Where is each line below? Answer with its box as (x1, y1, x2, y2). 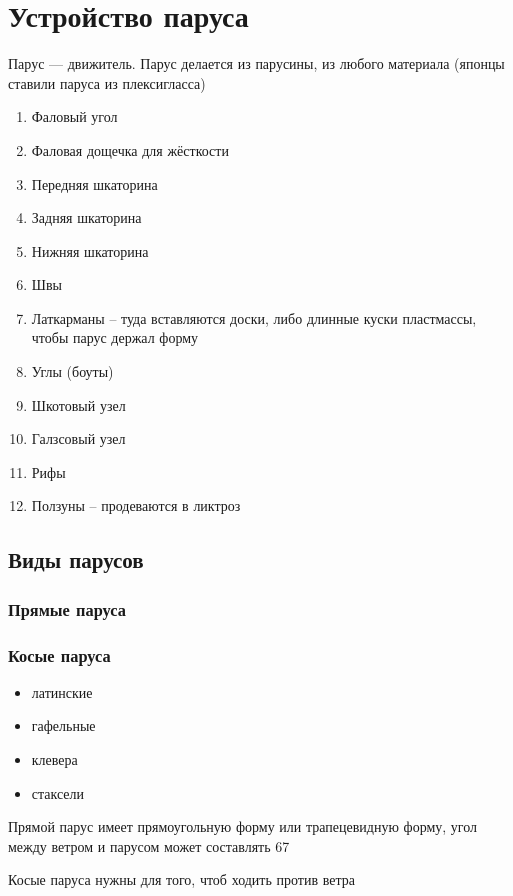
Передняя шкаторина (31, 173, 158, 194)
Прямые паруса (8, 596, 126, 621)
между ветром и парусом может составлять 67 (8, 835, 290, 856)
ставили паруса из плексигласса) (8, 72, 206, 93)
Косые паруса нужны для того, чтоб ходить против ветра (8, 869, 355, 890)
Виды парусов (8, 544, 144, 575)
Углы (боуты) (31, 361, 114, 382)
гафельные (31, 715, 96, 736)
